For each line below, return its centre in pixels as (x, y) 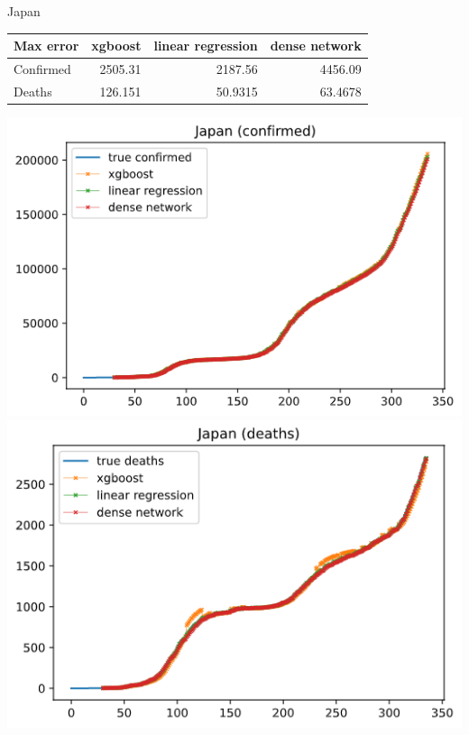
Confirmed (42, 68)
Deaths (33, 91)
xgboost (116, 46)
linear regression (206, 46)
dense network (316, 46)
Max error (46, 46)
